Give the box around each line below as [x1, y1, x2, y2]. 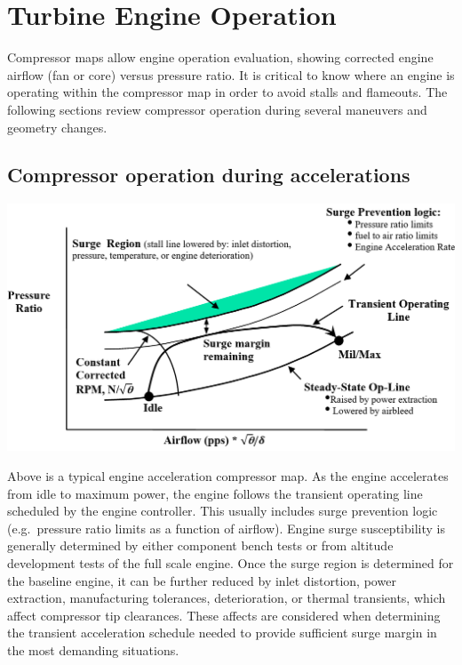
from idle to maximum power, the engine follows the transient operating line [7, 484, 423, 502]
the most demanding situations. [7, 640, 179, 659]
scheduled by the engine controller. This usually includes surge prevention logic [7, 501, 438, 520]
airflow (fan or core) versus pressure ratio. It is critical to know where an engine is [7, 65, 455, 84]
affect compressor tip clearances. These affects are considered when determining [7, 605, 441, 624]
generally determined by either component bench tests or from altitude [7, 536, 394, 555]
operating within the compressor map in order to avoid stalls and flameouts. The [7, 83, 448, 101]
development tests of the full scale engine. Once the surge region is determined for [7, 553, 454, 572]
